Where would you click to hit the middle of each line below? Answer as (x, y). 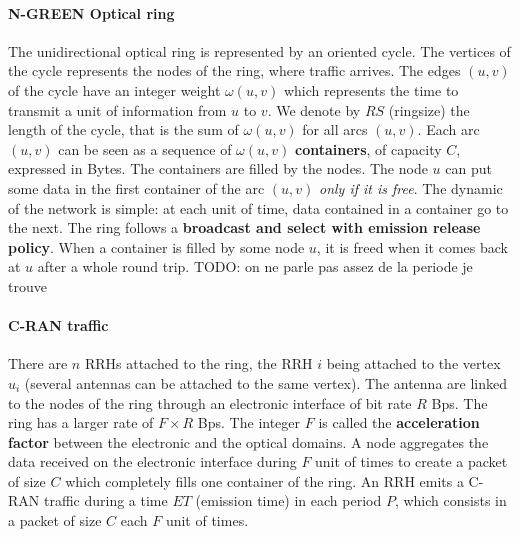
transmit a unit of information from (117, 109)
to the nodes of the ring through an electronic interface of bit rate (210, 402)
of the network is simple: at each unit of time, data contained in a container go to (258, 207)
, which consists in (450, 500)
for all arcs (335, 129)
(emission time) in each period (288, 500)
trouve (27, 285)
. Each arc (448, 129)
